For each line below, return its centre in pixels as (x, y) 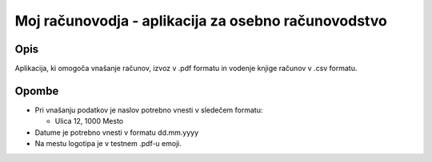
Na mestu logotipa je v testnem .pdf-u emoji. (108, 144)
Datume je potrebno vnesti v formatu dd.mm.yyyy (117, 132)
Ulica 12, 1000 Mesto (89, 121)
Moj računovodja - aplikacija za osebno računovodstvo (201, 21)
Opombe (37, 91)
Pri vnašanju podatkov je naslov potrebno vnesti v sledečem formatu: (149, 110)
